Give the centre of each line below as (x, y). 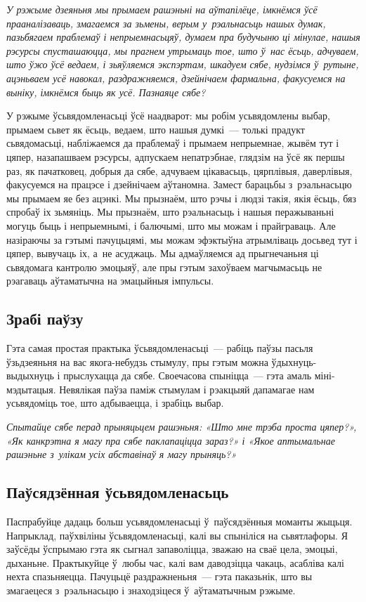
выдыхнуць (30, 375)
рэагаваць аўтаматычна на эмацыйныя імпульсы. (110, 281)
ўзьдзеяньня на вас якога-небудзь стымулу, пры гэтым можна (137, 361)
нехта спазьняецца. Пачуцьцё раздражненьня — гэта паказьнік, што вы (159, 576)
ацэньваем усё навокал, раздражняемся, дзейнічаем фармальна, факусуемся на (176, 78)
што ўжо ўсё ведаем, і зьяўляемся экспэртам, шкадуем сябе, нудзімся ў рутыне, (183, 64)
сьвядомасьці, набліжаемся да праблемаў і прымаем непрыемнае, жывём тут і (173, 143)
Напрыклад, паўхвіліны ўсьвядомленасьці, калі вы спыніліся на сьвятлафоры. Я (177, 535)
